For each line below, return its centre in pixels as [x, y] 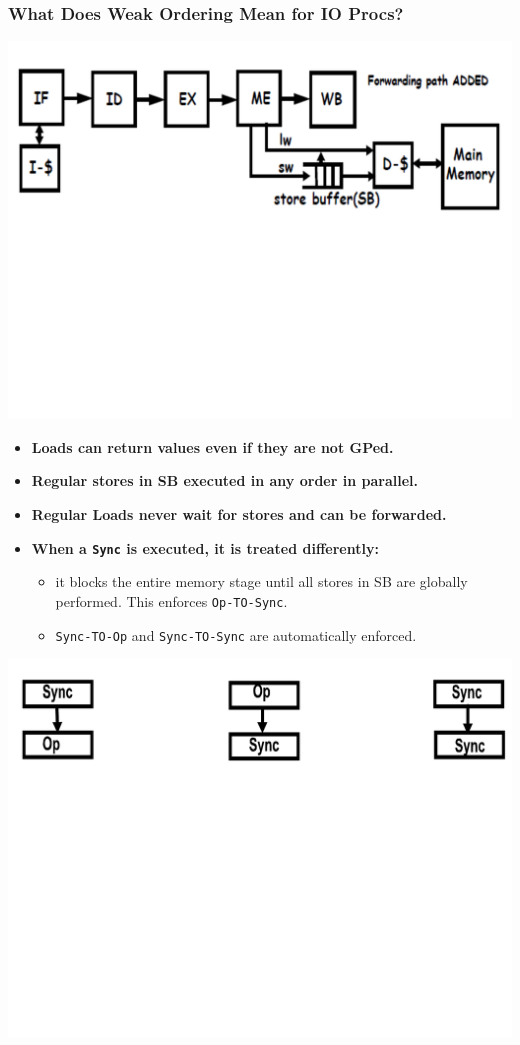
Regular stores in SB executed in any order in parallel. [224, 480]
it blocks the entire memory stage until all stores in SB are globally [261, 581]
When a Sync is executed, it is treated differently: [205, 547]
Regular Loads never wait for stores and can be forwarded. [239, 514]
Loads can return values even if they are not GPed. [212, 446]
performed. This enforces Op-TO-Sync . [171, 600]
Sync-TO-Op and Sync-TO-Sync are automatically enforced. [236, 634]
